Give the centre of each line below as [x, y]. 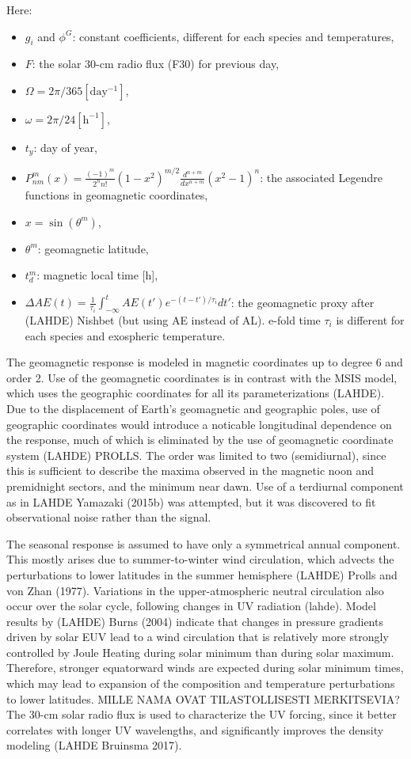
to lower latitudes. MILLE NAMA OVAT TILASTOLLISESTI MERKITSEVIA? [203, 698]
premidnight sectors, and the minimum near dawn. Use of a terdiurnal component [205, 486]
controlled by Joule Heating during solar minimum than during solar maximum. [200, 652]
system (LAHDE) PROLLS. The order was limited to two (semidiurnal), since [196, 455]
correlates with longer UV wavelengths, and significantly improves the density [195, 729]
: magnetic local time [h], [97, 275]
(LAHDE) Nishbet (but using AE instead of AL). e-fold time [173, 320]
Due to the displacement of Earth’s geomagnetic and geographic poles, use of [193, 408]
